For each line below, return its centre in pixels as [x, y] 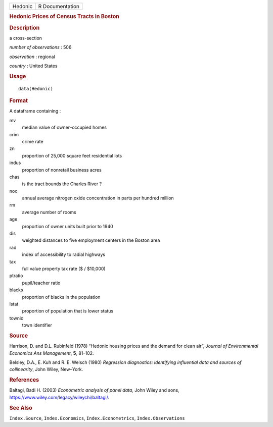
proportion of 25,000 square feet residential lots [72, 155]
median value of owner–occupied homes [64, 127]
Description [25, 28]
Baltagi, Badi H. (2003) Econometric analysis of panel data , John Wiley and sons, [94, 390]
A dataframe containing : [35, 111]
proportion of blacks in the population [61, 297]
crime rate [33, 141]
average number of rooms [49, 212]
